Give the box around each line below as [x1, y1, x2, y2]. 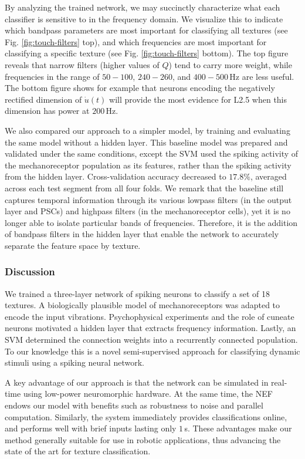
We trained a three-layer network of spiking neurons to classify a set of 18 [5, 287, 270, 299]
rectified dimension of [5, 93, 82, 105]
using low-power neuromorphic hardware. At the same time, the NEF [23, 387, 273, 400]
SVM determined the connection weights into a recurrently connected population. [5, 333, 298, 346]
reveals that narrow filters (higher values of [5, 58, 160, 70]
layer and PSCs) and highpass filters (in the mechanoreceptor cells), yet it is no [5, 205, 290, 217]
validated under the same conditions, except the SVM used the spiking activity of [5, 147, 299, 160]
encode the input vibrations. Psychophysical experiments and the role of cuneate [5, 310, 294, 322]
